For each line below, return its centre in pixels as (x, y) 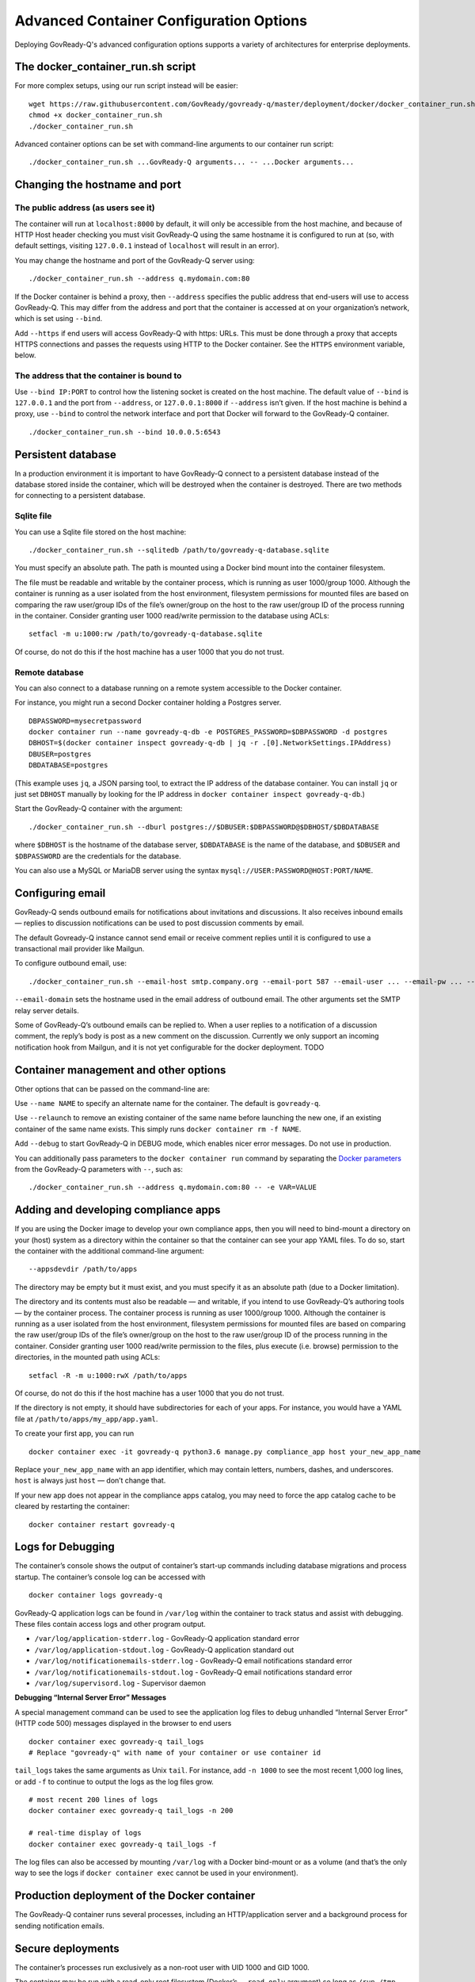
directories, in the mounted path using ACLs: (87, 1357)
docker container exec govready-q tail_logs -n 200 (131, 1811)
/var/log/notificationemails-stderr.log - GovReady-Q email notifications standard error (193, 1661)
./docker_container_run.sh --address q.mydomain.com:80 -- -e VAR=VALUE (173, 1188)
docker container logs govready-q (95, 1595)
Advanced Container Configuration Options (161, 21)
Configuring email (60, 893)
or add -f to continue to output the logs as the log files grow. (114, 1781)
